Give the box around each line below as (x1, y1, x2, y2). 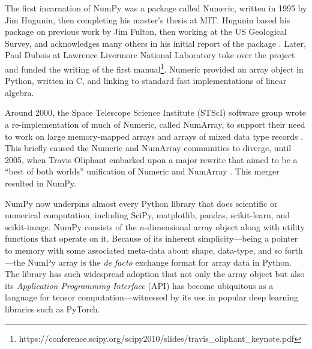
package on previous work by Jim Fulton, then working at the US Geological (5, 25, 287, 38)
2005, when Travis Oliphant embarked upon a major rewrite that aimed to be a (5, 153, 298, 166)
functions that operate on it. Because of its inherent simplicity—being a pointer (5, 232, 298, 245)
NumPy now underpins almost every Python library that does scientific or (5, 197, 278, 209)
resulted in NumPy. (5, 176, 76, 189)
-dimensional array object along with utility (144, 220, 305, 233)
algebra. (5, 86, 34, 98)
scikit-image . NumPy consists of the (5, 220, 137, 233)
